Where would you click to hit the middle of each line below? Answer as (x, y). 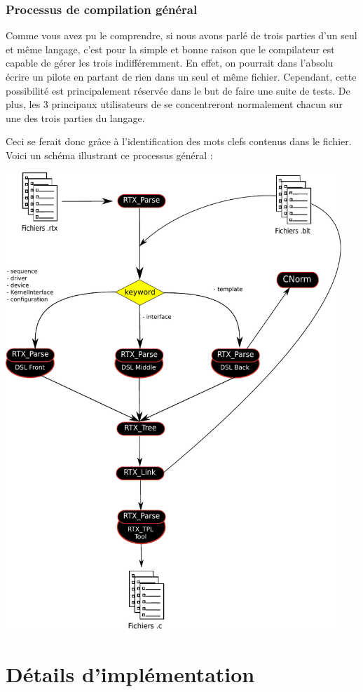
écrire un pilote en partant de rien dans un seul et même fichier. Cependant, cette (181, 76)
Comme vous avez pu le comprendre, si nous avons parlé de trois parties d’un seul (181, 35)
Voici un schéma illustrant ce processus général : (109, 155)
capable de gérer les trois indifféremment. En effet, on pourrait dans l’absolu (170, 63)
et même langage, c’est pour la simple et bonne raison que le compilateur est (170, 49)
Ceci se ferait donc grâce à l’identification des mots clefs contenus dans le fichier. (179, 141)
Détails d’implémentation (130, 674)
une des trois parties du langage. (75, 117)
